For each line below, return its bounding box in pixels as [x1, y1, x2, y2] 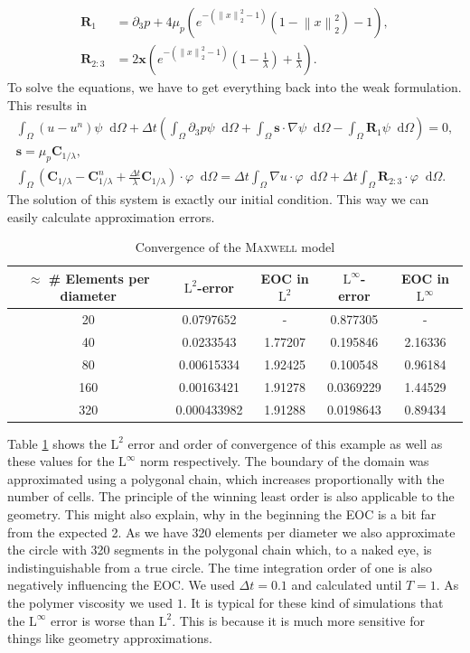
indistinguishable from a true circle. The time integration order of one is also [7, 557, 432, 576]
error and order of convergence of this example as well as [127, 434, 443, 452]
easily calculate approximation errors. [7, 207, 215, 226]
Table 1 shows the [7, 434, 107, 452]
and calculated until [291, 575, 402, 594]
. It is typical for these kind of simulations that [183, 592, 444, 611]
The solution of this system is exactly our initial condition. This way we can [7, 189, 429, 208]
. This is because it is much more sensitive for [172, 611, 425, 630]
